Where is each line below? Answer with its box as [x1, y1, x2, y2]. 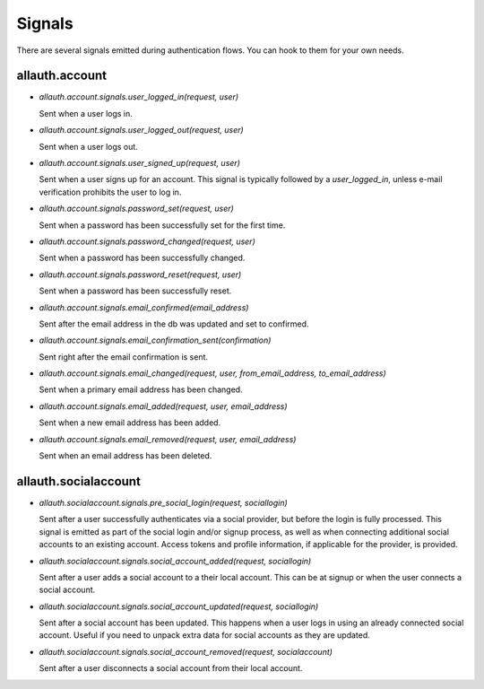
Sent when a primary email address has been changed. [39, 384, 243, 395]
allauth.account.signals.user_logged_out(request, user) [39, 125, 244, 135]
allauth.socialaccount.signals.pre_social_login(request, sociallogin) [39, 497, 289, 508]
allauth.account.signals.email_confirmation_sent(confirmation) [39, 335, 272, 345]
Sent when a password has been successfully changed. [39, 252, 246, 264]
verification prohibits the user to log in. [39, 187, 182, 197]
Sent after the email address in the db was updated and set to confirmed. [39, 318, 309, 329]
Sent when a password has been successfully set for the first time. [39, 220, 286, 231]
